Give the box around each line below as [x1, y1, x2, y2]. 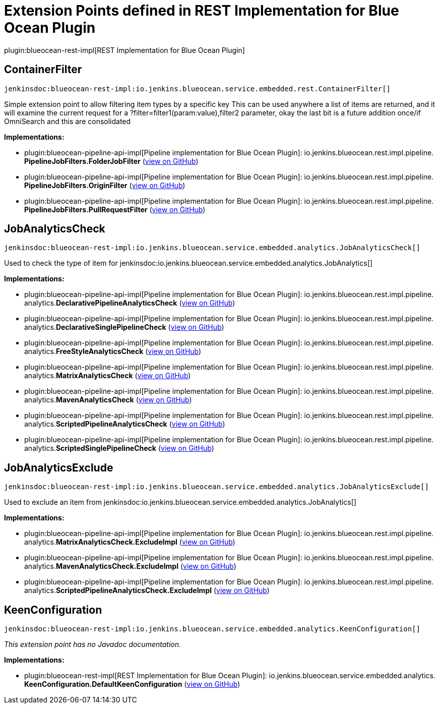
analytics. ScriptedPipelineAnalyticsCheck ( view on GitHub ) [24, 420, 225, 429]
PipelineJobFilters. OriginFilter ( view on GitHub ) [24, 181, 185, 190]
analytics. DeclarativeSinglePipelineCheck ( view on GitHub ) [24, 323, 224, 332]
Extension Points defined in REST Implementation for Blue [4, 2, 399, 19]
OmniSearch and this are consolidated [4, 116, 131, 126]
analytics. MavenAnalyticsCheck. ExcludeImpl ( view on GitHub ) [24, 562, 236, 571]
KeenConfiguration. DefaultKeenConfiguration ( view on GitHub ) [24, 680, 240, 689]
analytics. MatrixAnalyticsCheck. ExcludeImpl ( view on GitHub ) [24, 538, 235, 547]
